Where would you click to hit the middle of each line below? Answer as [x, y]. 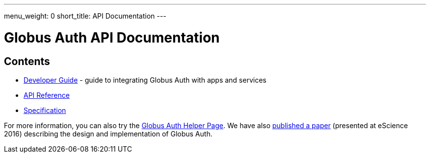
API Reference [47, 95]
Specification [45, 110]
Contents [27, 61]
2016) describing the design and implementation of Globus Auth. [108, 134]
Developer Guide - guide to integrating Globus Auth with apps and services [145, 80]
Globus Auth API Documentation [112, 37]
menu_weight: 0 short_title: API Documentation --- [85, 16]
